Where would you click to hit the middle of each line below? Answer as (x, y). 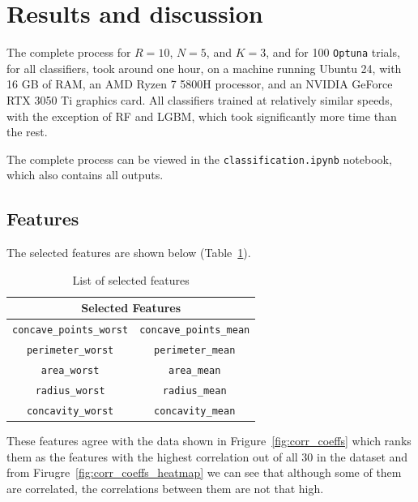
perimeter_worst (70, 351)
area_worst (70, 371)
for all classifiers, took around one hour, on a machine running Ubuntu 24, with (204, 68)
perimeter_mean (195, 351)
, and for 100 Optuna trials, (333, 52)
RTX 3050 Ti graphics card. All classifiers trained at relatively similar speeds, (200, 99)
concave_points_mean (195, 330)
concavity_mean (195, 411)
